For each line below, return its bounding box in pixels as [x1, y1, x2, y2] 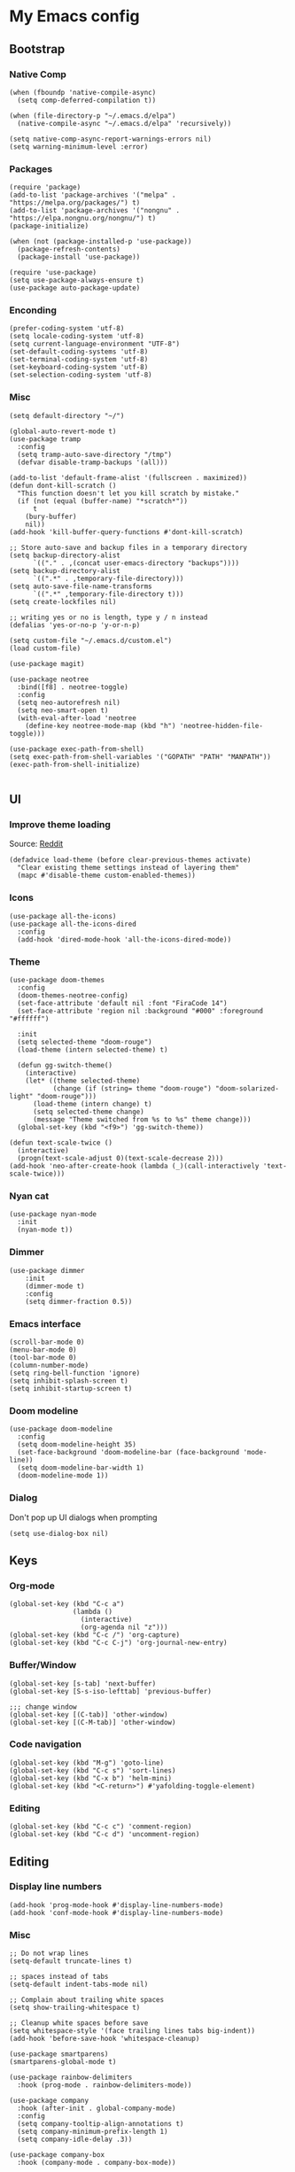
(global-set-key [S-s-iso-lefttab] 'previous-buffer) [9, 1687, 213, 1695]
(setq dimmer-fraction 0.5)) [25, 1297, 133, 1306]
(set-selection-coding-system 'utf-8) [9, 370, 152, 380]
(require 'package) [9, 183, 82, 192]
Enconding [9, 304, 58, 316]
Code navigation [9, 1738, 82, 1750]
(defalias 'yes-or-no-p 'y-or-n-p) [9, 620, 141, 630]
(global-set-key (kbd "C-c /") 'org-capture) [9, 1631, 180, 1640]
